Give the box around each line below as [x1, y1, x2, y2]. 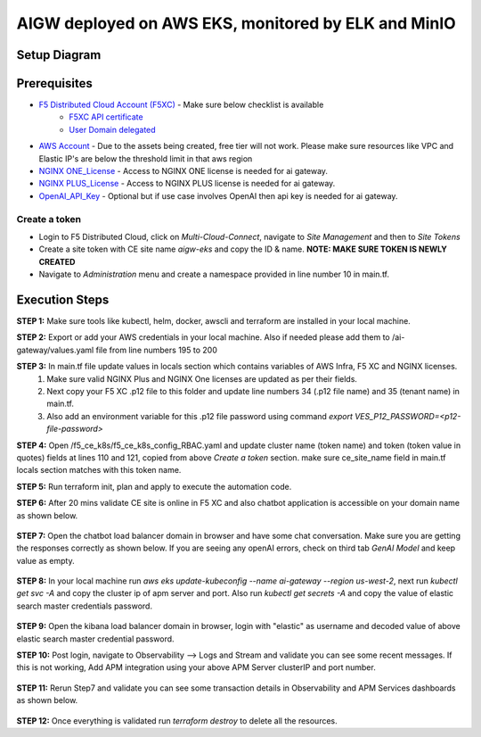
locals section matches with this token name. [16, 465, 182, 476]
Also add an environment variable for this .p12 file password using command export [46, 410, 354, 421]
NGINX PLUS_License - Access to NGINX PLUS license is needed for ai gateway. [38, 178, 336, 189]
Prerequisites [16, 76, 93, 91]
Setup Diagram [16, 47, 102, 62]
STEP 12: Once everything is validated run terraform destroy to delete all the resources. [16, 715, 338, 726]
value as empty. [16, 555, 75, 566]
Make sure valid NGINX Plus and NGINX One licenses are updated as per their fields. [46, 373, 358, 384]
